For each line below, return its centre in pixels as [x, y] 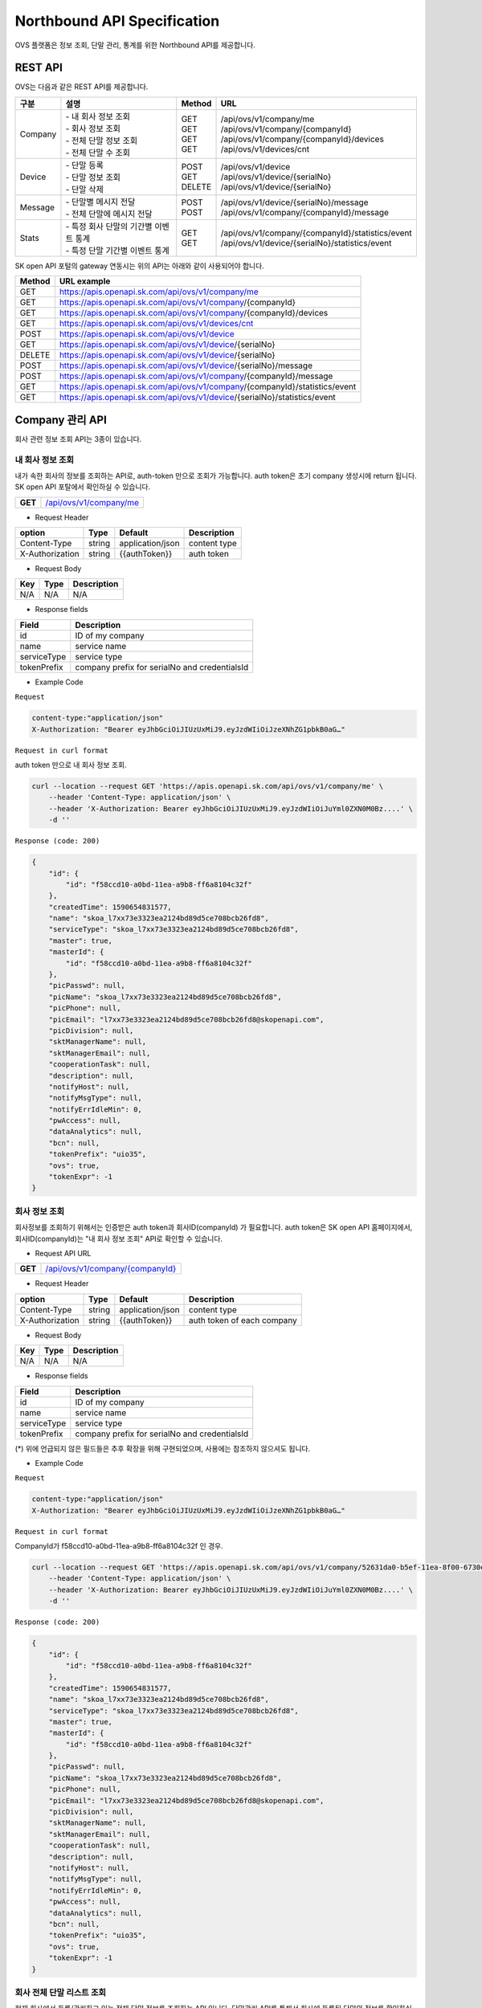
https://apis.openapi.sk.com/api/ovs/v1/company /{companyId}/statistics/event [208, 387]
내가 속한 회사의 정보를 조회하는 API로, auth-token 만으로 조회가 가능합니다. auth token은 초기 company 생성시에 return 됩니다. [216, 475]
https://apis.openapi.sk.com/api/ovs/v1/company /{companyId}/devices [194, 313]
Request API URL [63, 1253]
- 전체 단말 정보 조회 [102, 141]
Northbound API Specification [117, 21]
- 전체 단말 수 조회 [98, 153]
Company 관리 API [61, 420]
